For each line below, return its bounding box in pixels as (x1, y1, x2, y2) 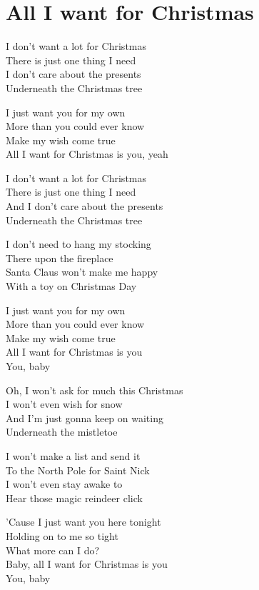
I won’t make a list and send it (6, 448, 141, 463)
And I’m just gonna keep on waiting (6, 410, 163, 425)
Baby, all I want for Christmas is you (6, 556, 168, 571)
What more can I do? (6, 542, 100, 557)
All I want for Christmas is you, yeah (6, 146, 168, 161)
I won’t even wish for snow (6, 396, 123, 411)
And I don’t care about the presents (6, 199, 163, 214)
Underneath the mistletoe (6, 424, 118, 439)
